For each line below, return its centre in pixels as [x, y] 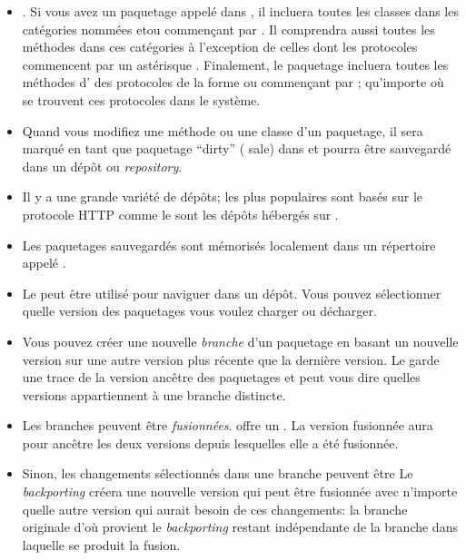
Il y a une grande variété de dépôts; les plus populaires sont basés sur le [222, 196]
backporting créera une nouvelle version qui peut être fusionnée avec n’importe [240, 491]
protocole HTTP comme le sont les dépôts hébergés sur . [180, 214]
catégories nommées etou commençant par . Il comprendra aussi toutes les [228, 29]
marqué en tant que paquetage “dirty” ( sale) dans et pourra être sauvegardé [237, 148]
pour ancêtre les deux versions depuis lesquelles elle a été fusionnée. [210, 442]
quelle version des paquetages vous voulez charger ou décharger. [199, 311]
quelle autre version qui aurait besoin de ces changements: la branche [215, 509]
